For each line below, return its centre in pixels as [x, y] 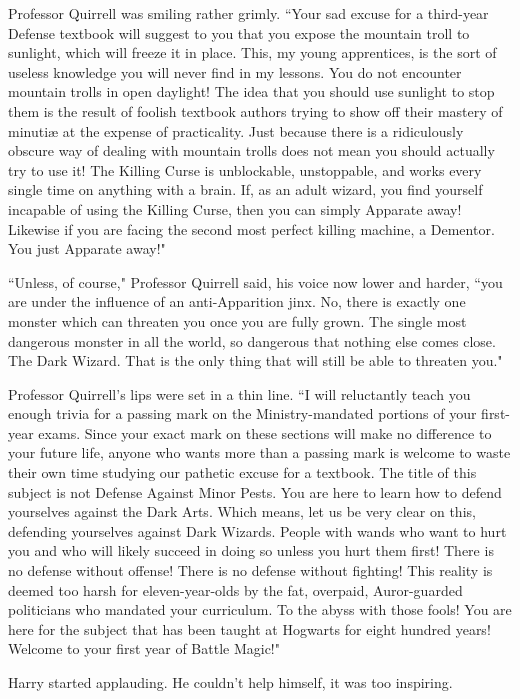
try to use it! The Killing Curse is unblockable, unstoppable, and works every [245, 169]
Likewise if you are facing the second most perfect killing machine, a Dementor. [251, 228]
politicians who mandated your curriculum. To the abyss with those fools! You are [260, 609]
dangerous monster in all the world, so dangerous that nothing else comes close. [252, 340]
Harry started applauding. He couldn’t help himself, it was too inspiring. [230, 682]
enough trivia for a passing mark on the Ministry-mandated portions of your [242, 413]
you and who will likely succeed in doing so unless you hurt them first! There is [251, 550]
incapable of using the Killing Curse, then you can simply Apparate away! [235, 208]
